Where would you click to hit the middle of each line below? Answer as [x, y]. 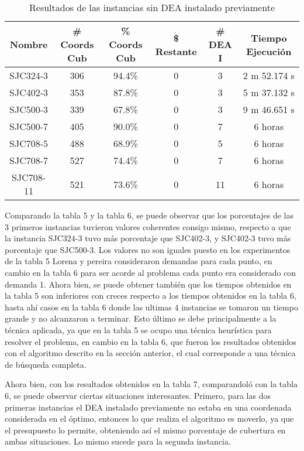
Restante [176, 51]
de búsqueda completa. [46, 364]
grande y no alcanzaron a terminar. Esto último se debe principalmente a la [141, 318]
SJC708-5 [29, 143]
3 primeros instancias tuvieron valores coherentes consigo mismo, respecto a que [148, 226]
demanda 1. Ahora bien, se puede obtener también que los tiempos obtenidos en [148, 284]
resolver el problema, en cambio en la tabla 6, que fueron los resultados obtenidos [151, 341]
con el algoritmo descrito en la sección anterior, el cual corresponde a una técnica [150, 353]
